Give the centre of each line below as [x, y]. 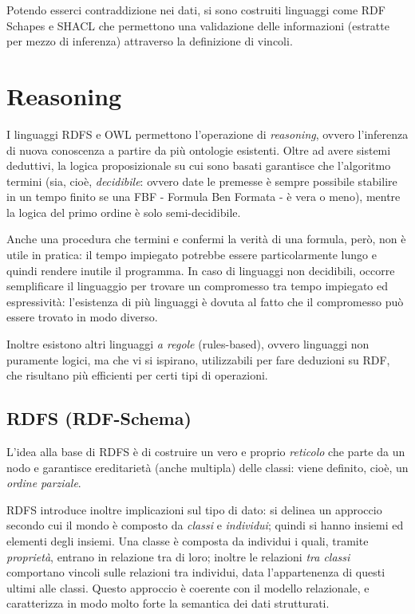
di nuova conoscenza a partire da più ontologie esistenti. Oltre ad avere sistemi [199, 150]
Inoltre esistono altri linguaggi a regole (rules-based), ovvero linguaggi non [188, 344]
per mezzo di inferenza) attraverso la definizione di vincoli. [150, 41]
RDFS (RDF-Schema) [99, 418]
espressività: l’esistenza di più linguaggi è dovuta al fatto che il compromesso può [205, 301]
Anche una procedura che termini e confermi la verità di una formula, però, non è [206, 239]
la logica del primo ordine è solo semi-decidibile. [124, 212]
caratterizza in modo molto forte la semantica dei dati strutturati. [168, 603]
